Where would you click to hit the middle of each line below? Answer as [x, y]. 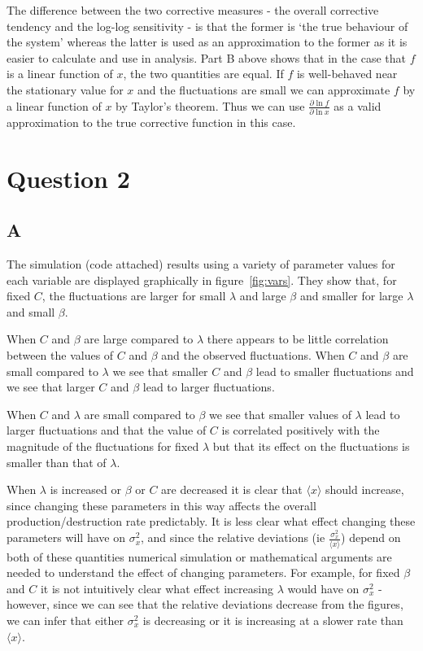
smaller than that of [57, 462]
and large [263, 296]
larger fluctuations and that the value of [107, 430]
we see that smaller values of [280, 414]
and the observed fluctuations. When [253, 355]
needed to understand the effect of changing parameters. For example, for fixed [203, 572]
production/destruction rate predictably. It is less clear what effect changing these [211, 521]
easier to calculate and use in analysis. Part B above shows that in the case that [206, 57]
